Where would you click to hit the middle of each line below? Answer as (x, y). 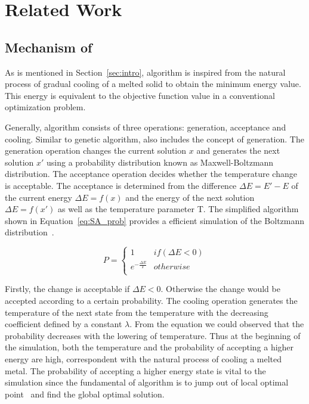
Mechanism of (49, 47)
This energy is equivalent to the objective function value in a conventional (140, 95)
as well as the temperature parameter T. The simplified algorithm (178, 209)
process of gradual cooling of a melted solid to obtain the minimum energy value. (153, 84)
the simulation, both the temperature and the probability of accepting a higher (149, 347)
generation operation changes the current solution (96, 150)
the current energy (38, 197)
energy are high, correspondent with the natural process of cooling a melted (143, 358)
